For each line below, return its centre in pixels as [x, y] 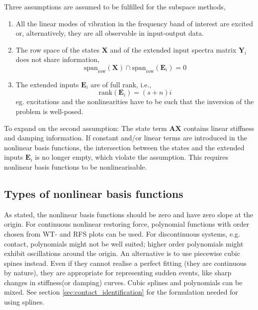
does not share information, [58, 59]
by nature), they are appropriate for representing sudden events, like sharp [118, 273]
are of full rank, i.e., [121, 84]
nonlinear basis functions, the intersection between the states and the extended [124, 147]
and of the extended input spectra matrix [173, 49]
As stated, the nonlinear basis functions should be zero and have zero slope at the [129, 214]
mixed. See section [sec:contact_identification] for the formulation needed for [121, 292]
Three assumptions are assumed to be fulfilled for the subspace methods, [115, 6]
